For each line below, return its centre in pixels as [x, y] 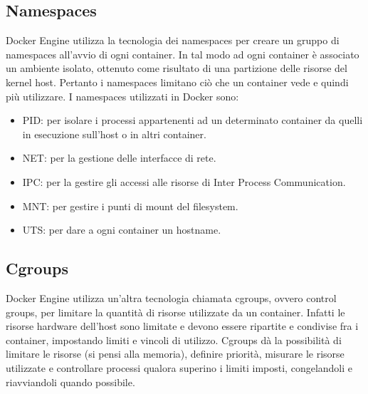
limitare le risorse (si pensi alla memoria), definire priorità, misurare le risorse [175, 354]
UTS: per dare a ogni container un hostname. [122, 230]
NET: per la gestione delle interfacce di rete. [119, 158]
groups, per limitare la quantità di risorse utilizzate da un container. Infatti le [175, 312]
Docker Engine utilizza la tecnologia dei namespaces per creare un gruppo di [173, 40]
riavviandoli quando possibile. [70, 382]
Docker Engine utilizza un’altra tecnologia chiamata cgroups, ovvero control [171, 297]
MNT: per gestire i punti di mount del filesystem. [130, 206]
